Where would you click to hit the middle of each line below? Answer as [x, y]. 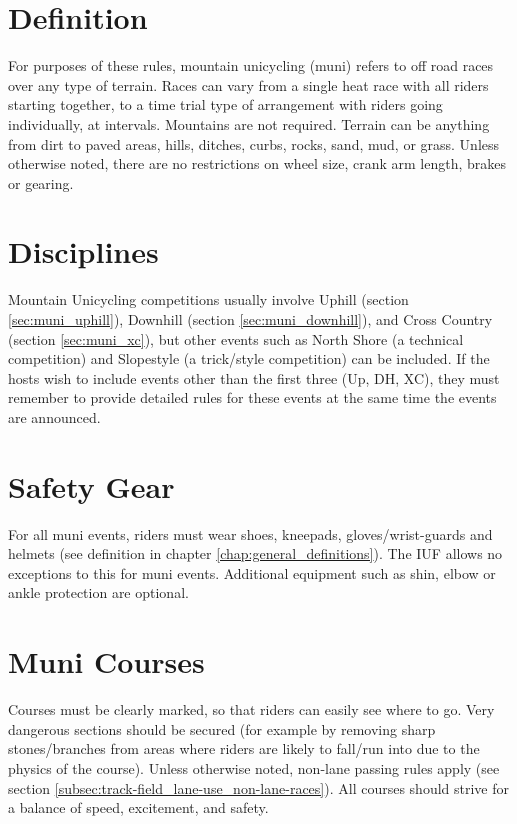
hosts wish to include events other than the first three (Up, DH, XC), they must [254, 377]
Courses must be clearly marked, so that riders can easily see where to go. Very [251, 709]
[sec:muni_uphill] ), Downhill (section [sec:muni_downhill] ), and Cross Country [250, 319]
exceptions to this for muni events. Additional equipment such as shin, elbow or [252, 572]
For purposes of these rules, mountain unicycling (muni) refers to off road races [251, 65]
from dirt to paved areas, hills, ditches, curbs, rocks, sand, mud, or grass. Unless [254, 143]
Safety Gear [91, 485]
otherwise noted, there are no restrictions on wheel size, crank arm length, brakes [257, 163]
